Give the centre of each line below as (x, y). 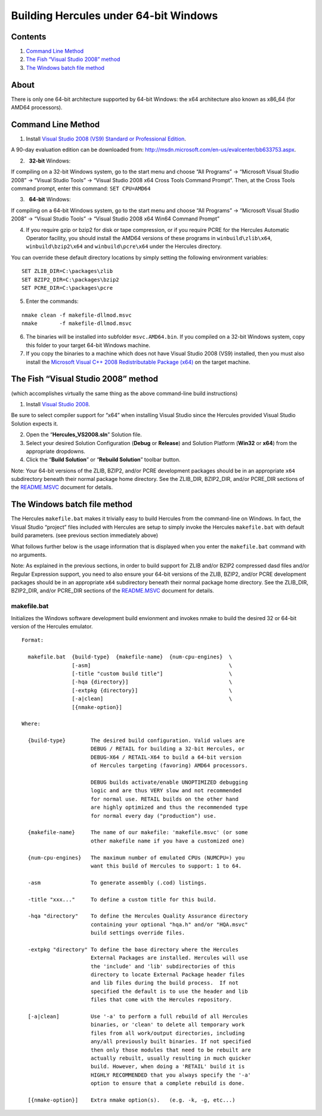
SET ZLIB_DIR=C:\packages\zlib (67, 271)
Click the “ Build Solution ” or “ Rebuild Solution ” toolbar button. (103, 459)
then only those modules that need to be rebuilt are (171, 1050)
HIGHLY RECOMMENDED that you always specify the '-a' (171, 1075)
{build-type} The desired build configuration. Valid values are (136, 741)
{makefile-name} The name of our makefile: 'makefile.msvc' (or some (138, 833)
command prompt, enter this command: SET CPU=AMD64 (81, 188)
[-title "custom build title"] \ (152, 673)
